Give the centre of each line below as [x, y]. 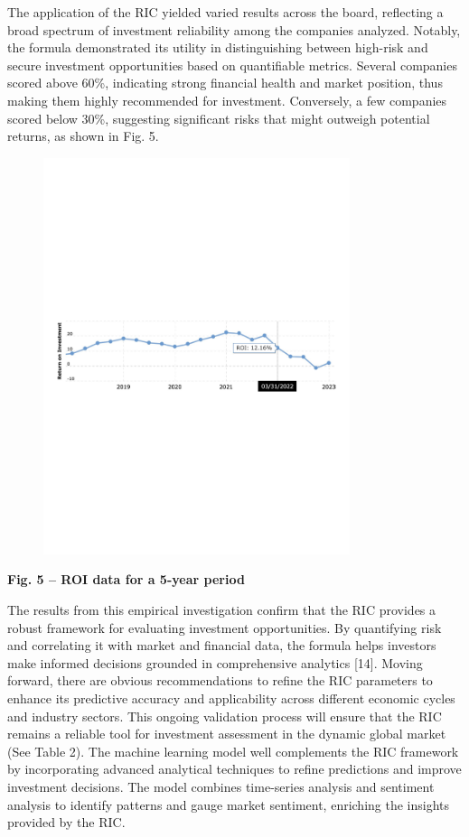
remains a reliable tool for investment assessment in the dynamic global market [227, 734]
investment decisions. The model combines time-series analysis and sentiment [221, 786]
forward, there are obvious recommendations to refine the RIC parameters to [220, 680]
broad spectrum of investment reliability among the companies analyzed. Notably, [234, 29]
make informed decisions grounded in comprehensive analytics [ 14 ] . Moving [215, 662]
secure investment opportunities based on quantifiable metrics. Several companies [232, 65]
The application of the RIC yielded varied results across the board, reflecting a [225, 12]
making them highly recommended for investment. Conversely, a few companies [227, 100]
